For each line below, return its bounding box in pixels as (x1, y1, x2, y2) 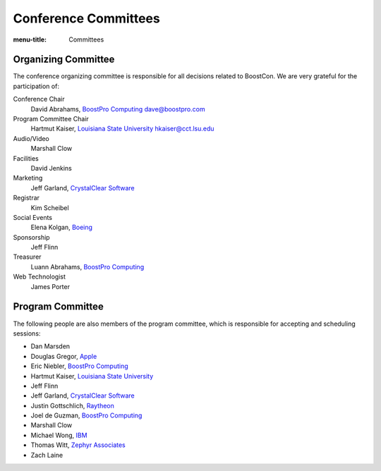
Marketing (13, 173, 43, 183)
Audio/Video (13, 134, 49, 142)
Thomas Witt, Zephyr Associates (30, 441, 126, 449)
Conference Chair (13, 95, 65, 104)
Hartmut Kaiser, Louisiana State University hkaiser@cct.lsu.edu (30, 124, 214, 133)
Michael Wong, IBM (30, 431, 87, 439)
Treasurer (13, 252, 42, 261)
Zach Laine (30, 451, 64, 459)
